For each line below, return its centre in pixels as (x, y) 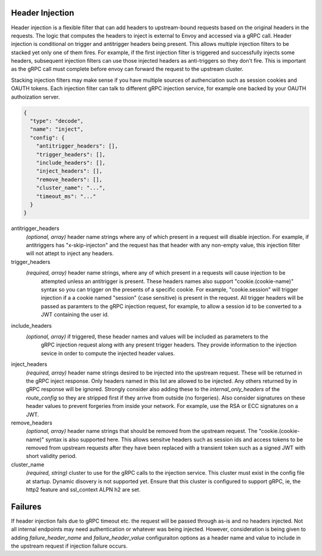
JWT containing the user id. (75, 315)
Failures (26, 507)
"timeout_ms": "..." (66, 196)
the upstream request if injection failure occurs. (69, 546)
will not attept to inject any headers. (70, 253)
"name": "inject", (57, 129)
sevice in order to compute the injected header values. (108, 353)
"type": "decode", (57, 121)
